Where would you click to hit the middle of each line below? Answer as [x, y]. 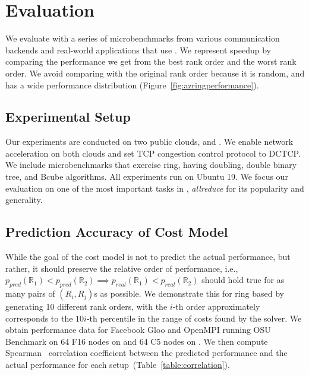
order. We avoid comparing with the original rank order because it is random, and [155, 73]
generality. [24, 200]
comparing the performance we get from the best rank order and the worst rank [151, 61]
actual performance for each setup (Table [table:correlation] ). [118, 365]
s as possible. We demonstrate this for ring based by [189, 293]
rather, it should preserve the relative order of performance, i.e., [122, 268]
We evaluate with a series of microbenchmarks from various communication [143, 38]
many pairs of [30, 293]
